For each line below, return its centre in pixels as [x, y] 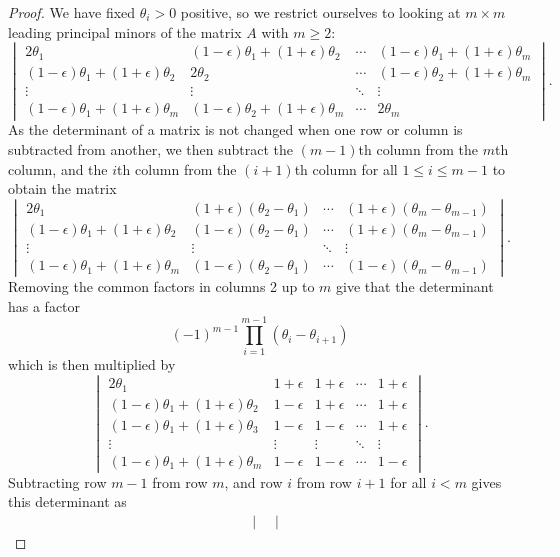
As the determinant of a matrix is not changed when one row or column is [235, 129]
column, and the [58, 168]
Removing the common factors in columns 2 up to [161, 286]
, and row [253, 481]
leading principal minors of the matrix [125, 31]
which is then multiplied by [92, 364]
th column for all [346, 168]
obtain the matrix [62, 188]
